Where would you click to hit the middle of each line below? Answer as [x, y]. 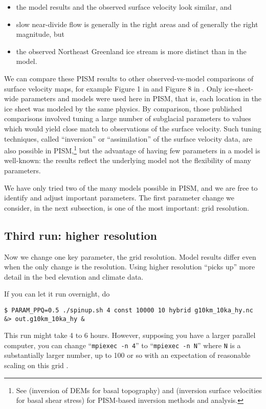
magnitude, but [40, 34]
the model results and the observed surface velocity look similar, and [124, 7]
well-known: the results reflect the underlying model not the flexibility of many [128, 160]
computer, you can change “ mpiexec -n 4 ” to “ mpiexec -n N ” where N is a [123, 345]
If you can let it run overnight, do [57, 294]
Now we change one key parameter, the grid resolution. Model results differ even [130, 256]
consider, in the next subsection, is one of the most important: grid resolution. [127, 207]
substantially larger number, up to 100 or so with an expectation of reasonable [127, 355]
